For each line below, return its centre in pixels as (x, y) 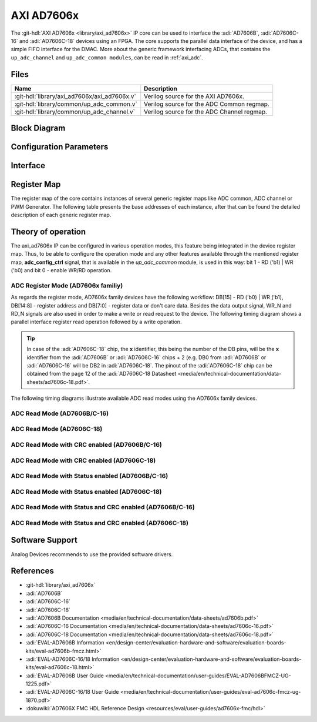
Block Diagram (38, 128)
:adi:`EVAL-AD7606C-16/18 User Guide (72, 692)
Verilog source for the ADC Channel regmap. (205, 112)
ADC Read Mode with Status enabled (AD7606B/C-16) (90, 476)
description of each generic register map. (61, 215)
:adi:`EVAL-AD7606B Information (65, 643)
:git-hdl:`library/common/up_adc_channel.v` (75, 112)
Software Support (44, 540)
